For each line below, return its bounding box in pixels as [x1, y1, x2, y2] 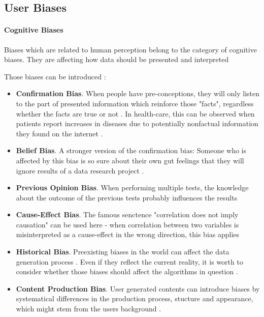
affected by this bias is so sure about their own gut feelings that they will [16, 155, 244, 165]
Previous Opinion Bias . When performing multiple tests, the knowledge [16, 182, 249, 193]
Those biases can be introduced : [4, 71, 106, 81]
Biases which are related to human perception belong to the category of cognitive [4, 44, 257, 54]
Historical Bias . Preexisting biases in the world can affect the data [16, 246, 229, 257]
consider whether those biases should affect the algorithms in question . [16, 266, 238, 277]
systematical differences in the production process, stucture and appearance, [16, 293, 253, 304]
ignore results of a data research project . [16, 165, 144, 176]
